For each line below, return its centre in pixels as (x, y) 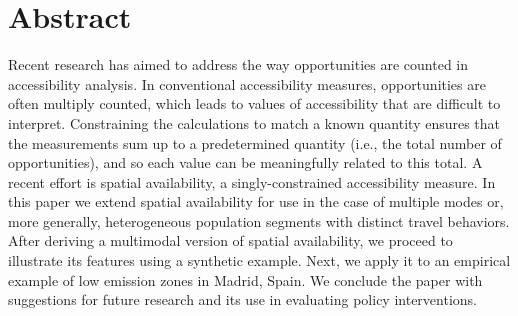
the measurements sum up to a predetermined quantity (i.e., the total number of (255, 142)
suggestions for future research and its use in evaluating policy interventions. (242, 299)
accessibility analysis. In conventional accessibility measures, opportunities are (247, 83)
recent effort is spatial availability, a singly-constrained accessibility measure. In (252, 181)
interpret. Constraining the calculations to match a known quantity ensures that (254, 122)
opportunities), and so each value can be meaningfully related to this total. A (245, 162)
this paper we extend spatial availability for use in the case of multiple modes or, (256, 201)
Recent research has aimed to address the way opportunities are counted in (238, 64)
